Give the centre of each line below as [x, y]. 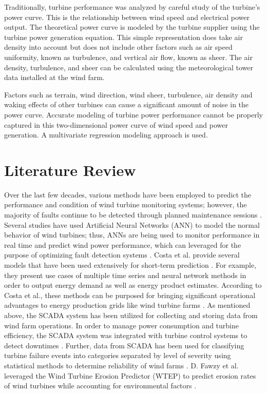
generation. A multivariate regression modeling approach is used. [106, 135]
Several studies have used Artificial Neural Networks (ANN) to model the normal [132, 224]
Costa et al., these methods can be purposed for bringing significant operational [130, 295]
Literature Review [70, 170]
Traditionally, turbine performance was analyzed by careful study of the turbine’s [132, 7]
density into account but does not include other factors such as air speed [118, 47]
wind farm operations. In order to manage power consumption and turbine [121, 325]
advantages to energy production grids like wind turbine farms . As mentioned [127, 305]
